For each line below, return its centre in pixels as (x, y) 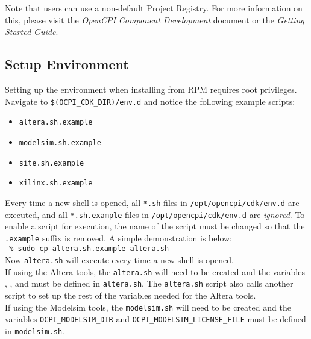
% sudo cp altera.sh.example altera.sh (89, 249)
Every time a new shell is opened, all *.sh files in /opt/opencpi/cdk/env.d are (152, 202)
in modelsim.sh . (35, 330)
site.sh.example (52, 163)
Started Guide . (32, 32)
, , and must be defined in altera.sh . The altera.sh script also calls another (149, 283)
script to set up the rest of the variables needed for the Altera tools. (130, 295)
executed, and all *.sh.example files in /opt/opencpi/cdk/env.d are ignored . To (155, 214)
